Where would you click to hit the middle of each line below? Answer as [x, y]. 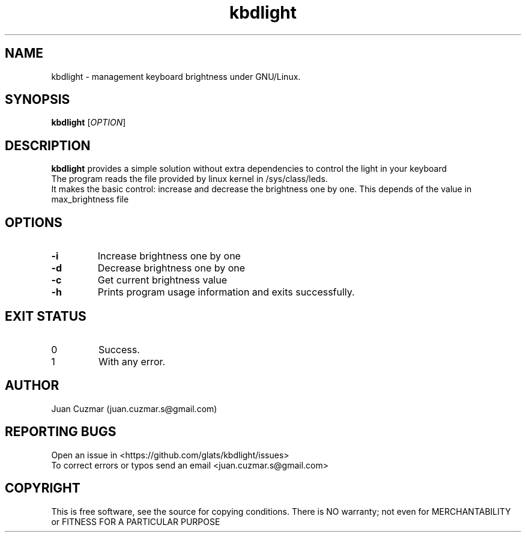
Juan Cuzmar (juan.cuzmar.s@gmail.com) [134, 408]
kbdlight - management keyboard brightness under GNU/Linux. [176, 76]
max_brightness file [90, 199]
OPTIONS [34, 222]
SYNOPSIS [38, 100]
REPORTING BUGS [61, 432]
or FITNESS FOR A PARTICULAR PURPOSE [136, 521]
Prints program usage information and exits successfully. [226, 292]
